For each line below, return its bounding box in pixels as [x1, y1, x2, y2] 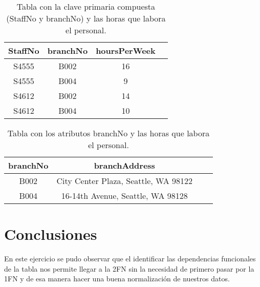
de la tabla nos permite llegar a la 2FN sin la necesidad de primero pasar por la [4, 263, 254, 274]
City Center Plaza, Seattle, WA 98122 [56, 175, 193, 187]
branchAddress [94, 159, 155, 171]
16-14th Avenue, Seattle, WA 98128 [61, 190, 188, 201]
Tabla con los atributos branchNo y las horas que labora [7, 127, 210, 139]
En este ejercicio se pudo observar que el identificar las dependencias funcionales [4, 253, 256, 264]
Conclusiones [4, 223, 97, 244]
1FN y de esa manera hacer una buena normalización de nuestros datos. [4, 273, 230, 284]
